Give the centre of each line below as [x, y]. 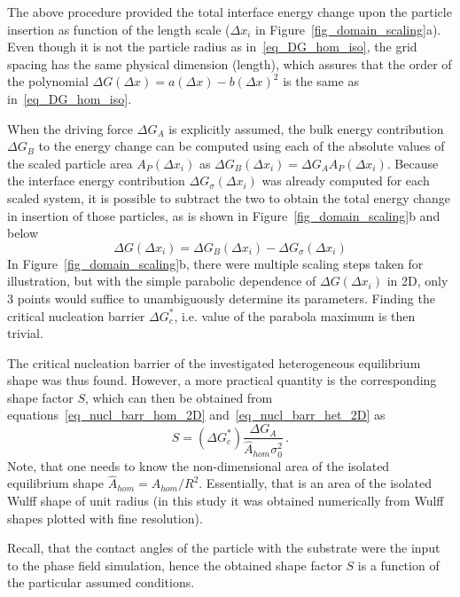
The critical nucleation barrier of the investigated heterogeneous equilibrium [214, 362]
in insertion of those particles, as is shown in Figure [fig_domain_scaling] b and [224, 215]
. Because [413, 163]
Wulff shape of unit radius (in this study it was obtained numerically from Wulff [226, 501]
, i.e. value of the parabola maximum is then [295, 315]
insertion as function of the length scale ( [119, 29]
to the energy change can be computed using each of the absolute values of [242, 146]
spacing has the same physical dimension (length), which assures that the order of [230, 63]
